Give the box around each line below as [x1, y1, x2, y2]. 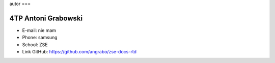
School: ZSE [22, 41, 48, 48]
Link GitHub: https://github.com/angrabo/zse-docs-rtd [22, 49, 137, 55]
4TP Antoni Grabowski [9, 14, 83, 22]
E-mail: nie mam [22, 27, 56, 33]
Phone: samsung [22, 35, 58, 41]
